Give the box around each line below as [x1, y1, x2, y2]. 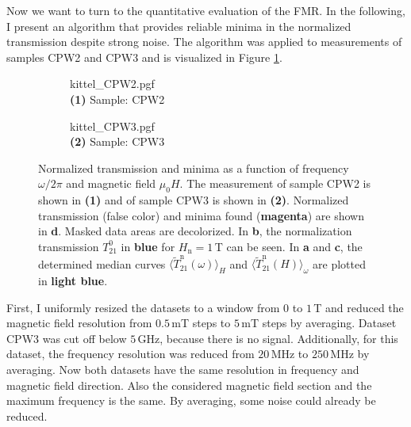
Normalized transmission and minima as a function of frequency [38, 159, 349, 176]
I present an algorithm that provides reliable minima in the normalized [6, 17, 351, 34]
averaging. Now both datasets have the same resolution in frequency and [6, 361, 359, 377]
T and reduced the [313, 299, 404, 315]
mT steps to [171, 315, 231, 331]
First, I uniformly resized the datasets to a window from [6, 299, 280, 315]
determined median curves [38, 255, 166, 272]
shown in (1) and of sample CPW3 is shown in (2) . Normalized [38, 192, 349, 208]
